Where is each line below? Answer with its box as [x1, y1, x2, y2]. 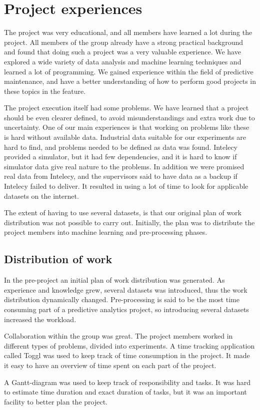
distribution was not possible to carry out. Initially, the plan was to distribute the [4, 217, 255, 227]
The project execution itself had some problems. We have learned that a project [4, 102, 249, 113]
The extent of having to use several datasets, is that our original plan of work [4, 207, 241, 218]
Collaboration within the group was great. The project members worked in [4, 331, 233, 341]
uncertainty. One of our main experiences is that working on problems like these [4, 122, 249, 132]
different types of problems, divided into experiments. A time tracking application [4, 340, 255, 351]
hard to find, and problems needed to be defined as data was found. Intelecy [4, 141, 237, 152]
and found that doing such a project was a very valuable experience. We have [4, 46, 241, 57]
